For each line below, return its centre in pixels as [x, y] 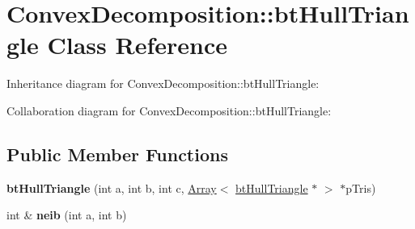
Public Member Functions [117, 154]
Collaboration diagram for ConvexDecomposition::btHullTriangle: [169, 110]
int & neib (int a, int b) [67, 215]
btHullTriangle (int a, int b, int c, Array [112, 187]
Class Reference [138, 45]
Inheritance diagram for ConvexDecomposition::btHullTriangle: [163, 83]
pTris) [361, 187]
